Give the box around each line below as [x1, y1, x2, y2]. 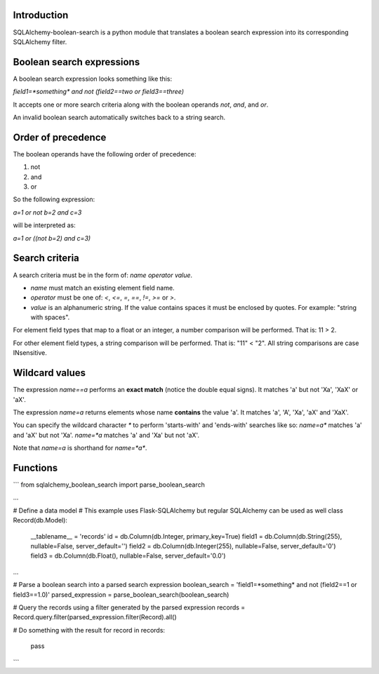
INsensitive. [13, 349, 47, 357]
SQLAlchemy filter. [13, 37, 67, 46]
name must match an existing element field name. [30, 283, 175, 292]
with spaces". [30, 313, 70, 322]
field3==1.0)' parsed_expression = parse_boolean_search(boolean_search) [13, 590, 230, 599]
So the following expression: [13, 195, 95, 203]
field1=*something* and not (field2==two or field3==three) [13, 88, 185, 96]
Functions [13, 461, 58, 473]
